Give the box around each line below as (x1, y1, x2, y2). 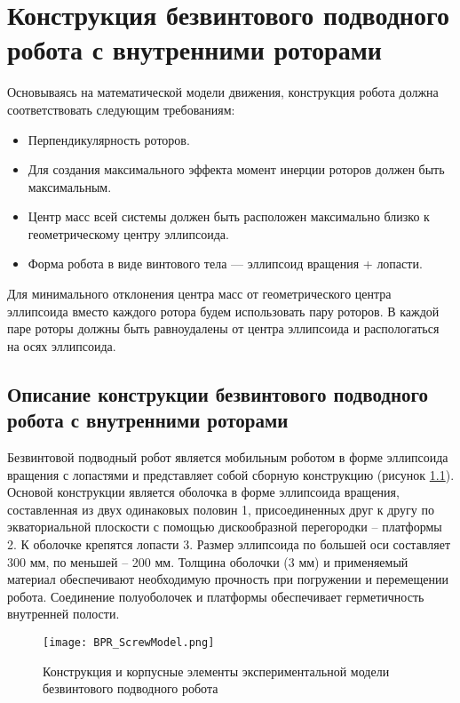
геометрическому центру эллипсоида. (28, 224, 229, 243)
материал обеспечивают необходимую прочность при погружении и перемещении (7, 570, 449, 588)
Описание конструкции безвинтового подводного (7, 379, 429, 407)
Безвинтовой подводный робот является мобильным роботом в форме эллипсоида (7, 448, 448, 467)
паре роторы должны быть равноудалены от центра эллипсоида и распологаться (7, 319, 440, 338)
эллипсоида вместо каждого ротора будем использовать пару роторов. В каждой (7, 301, 440, 320)
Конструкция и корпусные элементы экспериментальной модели (43, 661, 390, 680)
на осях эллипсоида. (7, 336, 116, 355)
